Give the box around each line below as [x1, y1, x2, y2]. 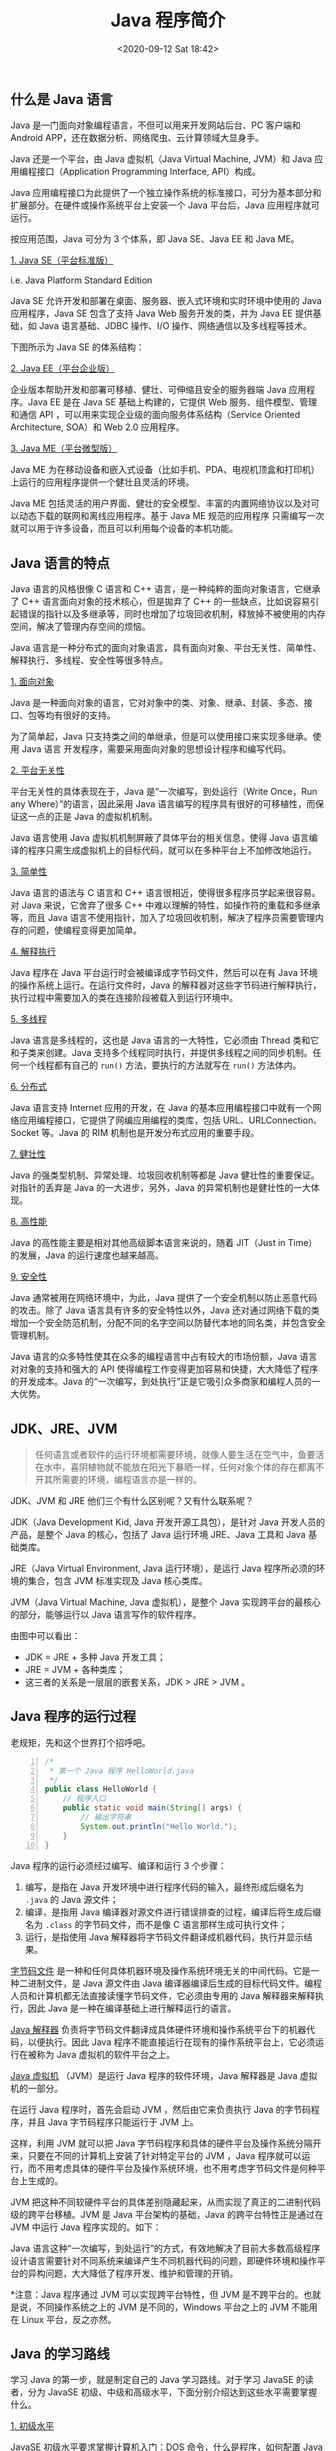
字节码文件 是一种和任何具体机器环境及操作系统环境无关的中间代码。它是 [10, 1964, 311, 1976]
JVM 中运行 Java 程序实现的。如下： [10, 2221, 162, 2233]
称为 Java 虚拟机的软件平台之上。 [36, 2048, 176, 2060]
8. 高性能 [10, 1216, 48, 1228]
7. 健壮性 [10, 1148, 47, 1160]
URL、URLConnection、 [222, 1114, 323, 1126]
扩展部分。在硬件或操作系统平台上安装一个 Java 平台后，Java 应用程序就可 [10, 199, 320, 211]
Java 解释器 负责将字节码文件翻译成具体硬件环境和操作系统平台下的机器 [10, 2023, 307, 2035]
